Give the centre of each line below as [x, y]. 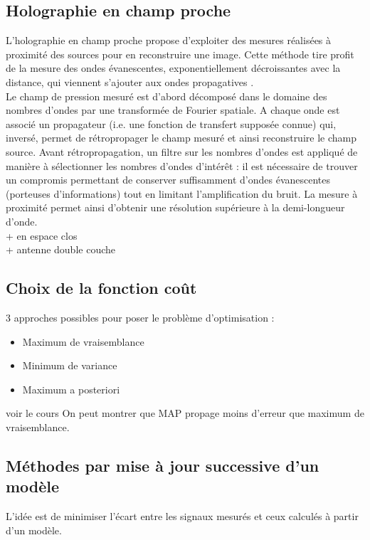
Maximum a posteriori [71, 389]
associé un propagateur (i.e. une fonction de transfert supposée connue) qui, [171, 123]
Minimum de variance [70, 365]
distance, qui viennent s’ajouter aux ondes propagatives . [130, 81]
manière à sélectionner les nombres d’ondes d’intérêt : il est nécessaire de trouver [182, 165]
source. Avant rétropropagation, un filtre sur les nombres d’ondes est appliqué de [182, 151]
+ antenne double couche [60, 249]
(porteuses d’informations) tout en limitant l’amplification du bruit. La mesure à [182, 193]
